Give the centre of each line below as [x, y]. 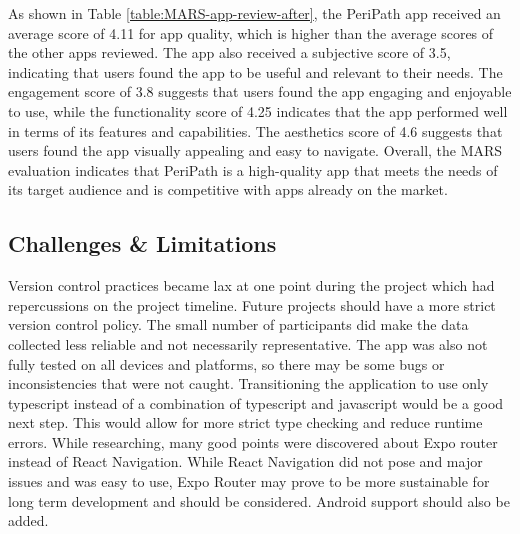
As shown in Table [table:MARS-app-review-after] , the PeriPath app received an [254, 13]
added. [28, 520]
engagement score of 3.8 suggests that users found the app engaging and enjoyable [260, 91]
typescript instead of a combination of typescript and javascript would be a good [256, 402]
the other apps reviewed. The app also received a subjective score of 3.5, [229, 52]
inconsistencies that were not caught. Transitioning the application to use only [248, 383]
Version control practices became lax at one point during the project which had [251, 285]
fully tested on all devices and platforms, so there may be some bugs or [226, 363]
